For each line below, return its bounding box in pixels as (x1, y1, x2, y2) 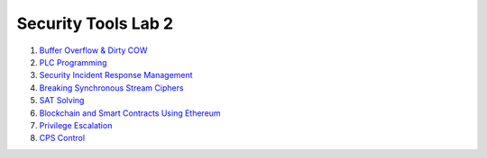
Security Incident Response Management (39, 70, 193, 81)
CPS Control (39, 133, 86, 144)
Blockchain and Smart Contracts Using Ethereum (39, 108, 221, 118)
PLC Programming (39, 57, 107, 67)
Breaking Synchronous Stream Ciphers (39, 82, 184, 93)
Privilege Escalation (39, 119, 113, 130)
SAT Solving (39, 95, 85, 106)
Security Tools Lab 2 (16, 13, 174, 33)
